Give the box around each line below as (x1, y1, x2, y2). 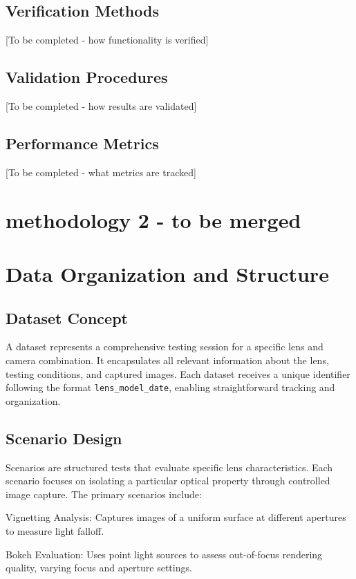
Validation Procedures (6, 66, 168, 88)
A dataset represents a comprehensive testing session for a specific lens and (6, 339, 324, 354)
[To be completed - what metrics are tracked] (6, 164, 196, 179)
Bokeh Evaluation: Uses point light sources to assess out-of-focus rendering (6, 547, 323, 561)
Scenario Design (6, 427, 122, 448)
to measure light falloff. (6, 523, 104, 538)
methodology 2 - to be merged (6, 205, 301, 234)
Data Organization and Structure (6, 259, 329, 287)
